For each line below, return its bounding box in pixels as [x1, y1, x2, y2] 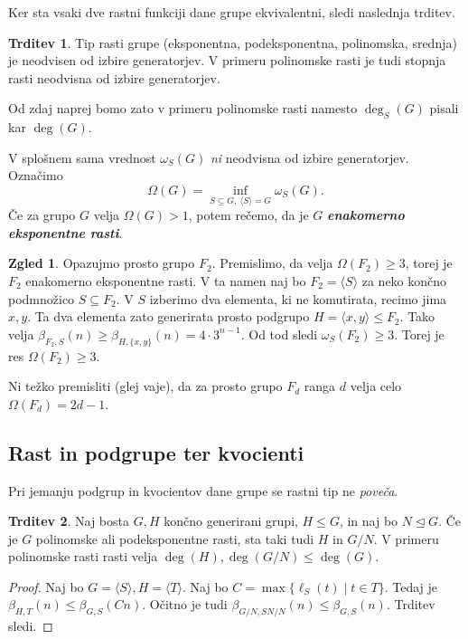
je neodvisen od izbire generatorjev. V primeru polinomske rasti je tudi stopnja [8, 51, 446, 70]
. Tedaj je [384, 577, 438, 596]
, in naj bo [339, 511, 398, 530]
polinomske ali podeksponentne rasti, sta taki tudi [35, 529, 314, 548]
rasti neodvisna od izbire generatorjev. [8, 68, 220, 87]
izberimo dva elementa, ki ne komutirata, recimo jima [149, 289, 447, 308]
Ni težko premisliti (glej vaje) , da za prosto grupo [8, 377, 283, 396]
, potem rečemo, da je [188, 205, 309, 224]
